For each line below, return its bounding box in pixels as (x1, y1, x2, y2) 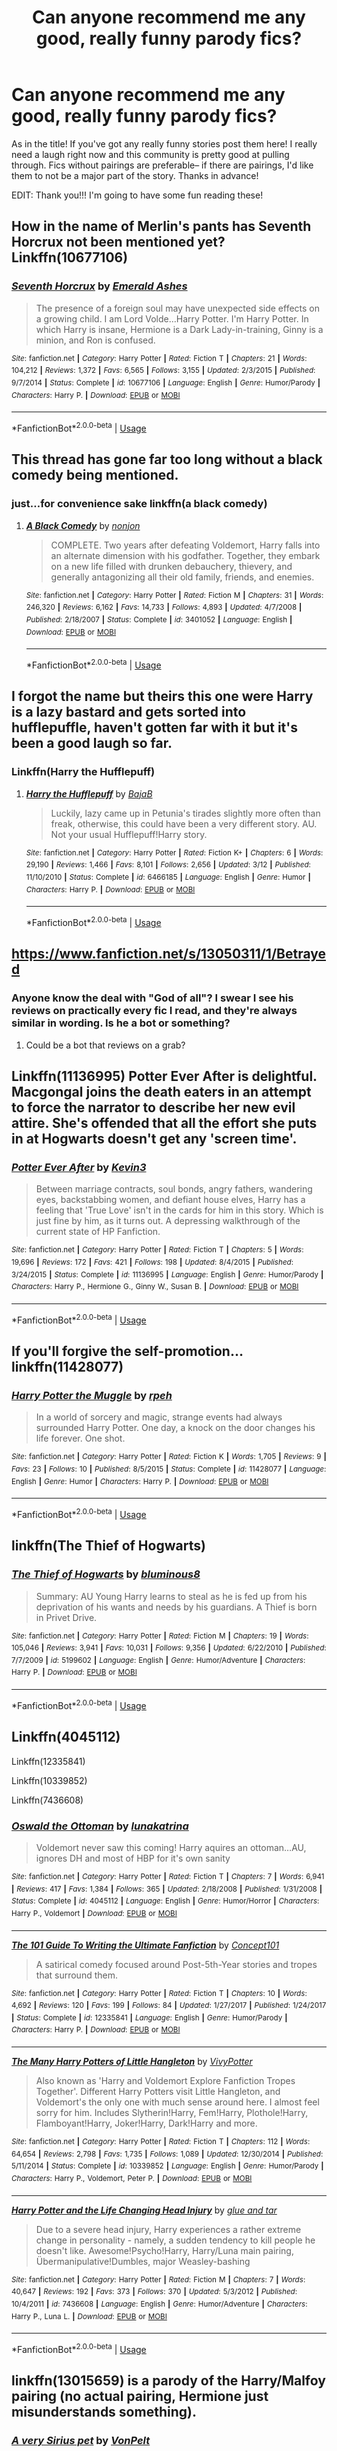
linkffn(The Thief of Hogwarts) (11, 1537, 206, 1555)
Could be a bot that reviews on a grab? (25, 1039, 186, 1051)
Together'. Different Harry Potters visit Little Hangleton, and (35, 2086, 281, 2098)
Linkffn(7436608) (11, 1794, 84, 1806)
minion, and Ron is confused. (35, 334, 156, 346)
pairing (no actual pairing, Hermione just (11, 2388, 269, 2405)
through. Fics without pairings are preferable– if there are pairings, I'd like (11, 159, 314, 171)
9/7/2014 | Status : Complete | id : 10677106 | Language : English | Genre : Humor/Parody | (11, 377, 321, 388)
